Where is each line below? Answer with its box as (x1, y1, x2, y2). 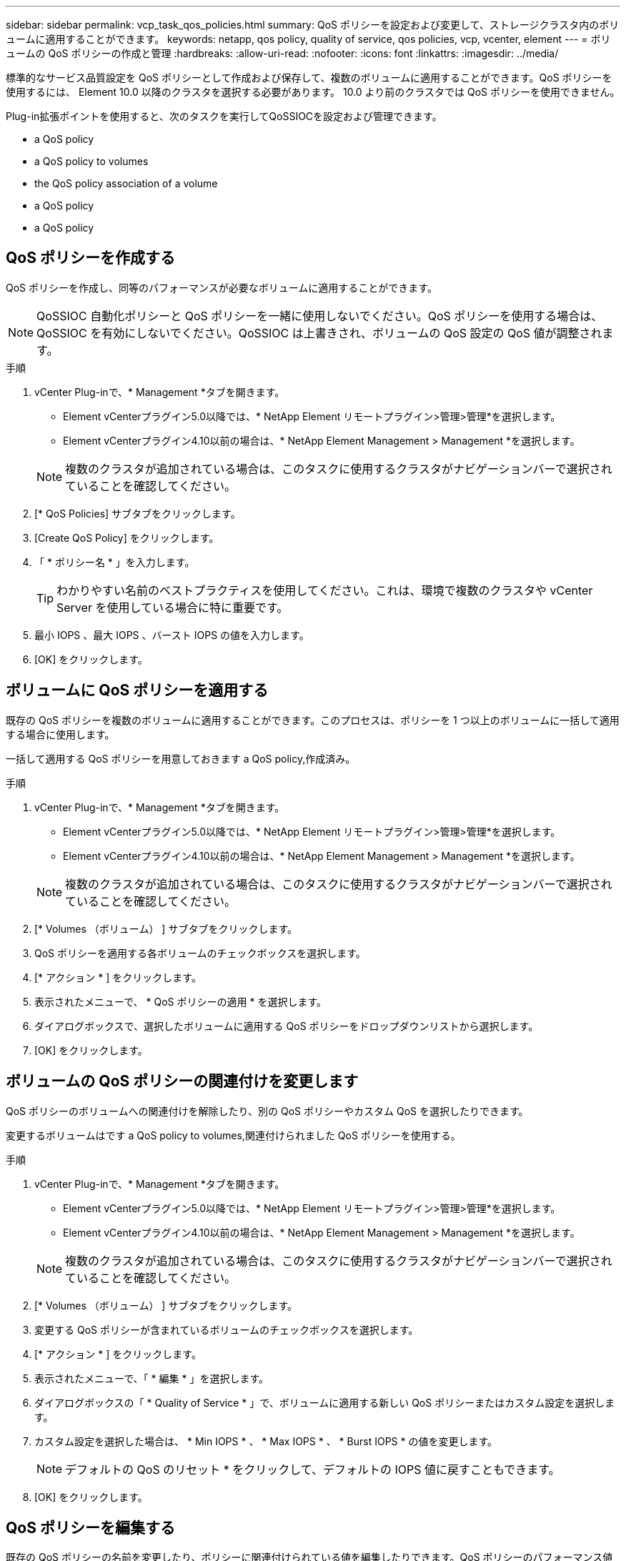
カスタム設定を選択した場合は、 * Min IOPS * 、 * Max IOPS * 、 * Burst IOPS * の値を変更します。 (34, 1434, 498, 1447)
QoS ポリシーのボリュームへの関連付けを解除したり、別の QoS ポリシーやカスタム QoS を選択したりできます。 (6, 1104, 529, 1117)
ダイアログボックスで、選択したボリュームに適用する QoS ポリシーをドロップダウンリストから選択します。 (34, 1019, 539, 1032)
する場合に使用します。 (6, 728, 115, 740)
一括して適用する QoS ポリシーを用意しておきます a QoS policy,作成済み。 (6, 752, 356, 765)
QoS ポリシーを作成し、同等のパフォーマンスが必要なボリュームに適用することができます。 (6, 281, 437, 294)
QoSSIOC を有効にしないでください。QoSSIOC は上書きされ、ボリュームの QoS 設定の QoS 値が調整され (36, 325, 602, 340)
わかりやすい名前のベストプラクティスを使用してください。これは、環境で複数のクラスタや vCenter (56, 583, 593, 598)
